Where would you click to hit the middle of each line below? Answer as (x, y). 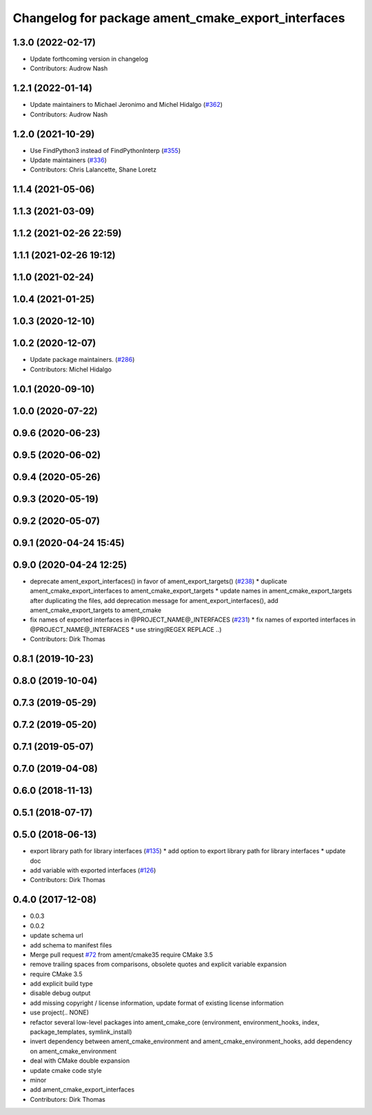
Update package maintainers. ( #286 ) (82, 360)
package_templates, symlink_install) (81, 1032)
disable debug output (60, 993)
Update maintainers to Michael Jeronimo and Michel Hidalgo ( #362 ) (126, 105)
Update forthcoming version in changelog (89, 59)
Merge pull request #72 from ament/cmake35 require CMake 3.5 (122, 954)
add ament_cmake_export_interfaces (82, 1090)
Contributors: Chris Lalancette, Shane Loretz (93, 170)
